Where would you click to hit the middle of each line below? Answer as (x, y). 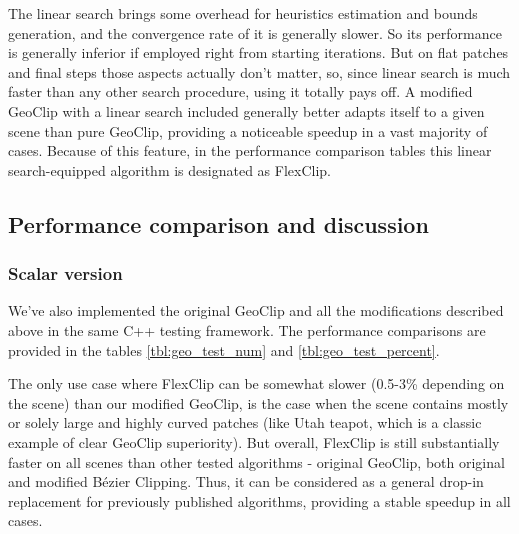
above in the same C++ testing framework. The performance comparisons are (247, 329)
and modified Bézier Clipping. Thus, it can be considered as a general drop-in (246, 481)
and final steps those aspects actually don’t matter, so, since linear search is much (259, 71)
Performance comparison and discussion (218, 223)
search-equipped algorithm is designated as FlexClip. (169, 169)
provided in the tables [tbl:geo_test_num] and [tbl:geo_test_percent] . (224, 349)
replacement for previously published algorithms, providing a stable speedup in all (259, 500)
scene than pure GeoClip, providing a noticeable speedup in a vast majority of (248, 130)
